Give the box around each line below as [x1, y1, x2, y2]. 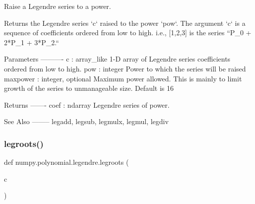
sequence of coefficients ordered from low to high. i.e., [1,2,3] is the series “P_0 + [4, 27, 252, 38]
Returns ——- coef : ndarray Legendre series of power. [4, 99, 170, 110]
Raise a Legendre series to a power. [4, 1, 111, 11]
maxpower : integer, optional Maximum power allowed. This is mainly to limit [4, 73, 242, 83]
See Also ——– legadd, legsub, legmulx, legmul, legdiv [4, 116, 169, 127]
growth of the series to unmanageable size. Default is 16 [4, 83, 174, 93]
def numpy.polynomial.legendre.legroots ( [4, 157, 129, 167]
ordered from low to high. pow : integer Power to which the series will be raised [4, 63, 246, 73]
